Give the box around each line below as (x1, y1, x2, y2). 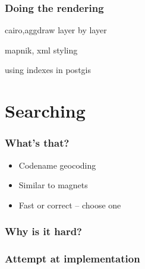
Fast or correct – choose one (18, 198, 121, 211)
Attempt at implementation (5, 251, 140, 266)
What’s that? (5, 135, 70, 150)
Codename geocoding (18, 159, 96, 171)
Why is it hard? (5, 224, 82, 239)
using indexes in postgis (5, 64, 91, 76)
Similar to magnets (18, 179, 88, 191)
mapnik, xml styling (5, 43, 78, 56)
